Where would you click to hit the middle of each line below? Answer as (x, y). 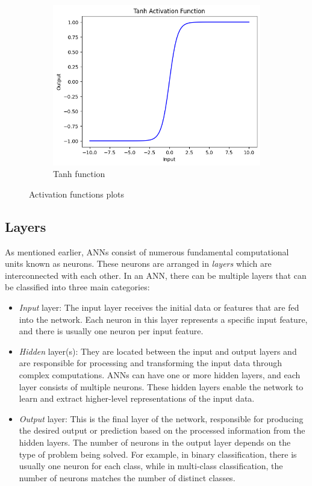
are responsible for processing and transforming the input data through (151, 363)
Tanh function (79, 174)
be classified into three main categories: (77, 287)
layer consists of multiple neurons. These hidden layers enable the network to (161, 386)
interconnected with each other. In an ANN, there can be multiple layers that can (156, 275)
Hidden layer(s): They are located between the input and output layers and (158, 351)
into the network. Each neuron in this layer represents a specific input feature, (163, 319)
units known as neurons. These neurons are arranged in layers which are (138, 263)
